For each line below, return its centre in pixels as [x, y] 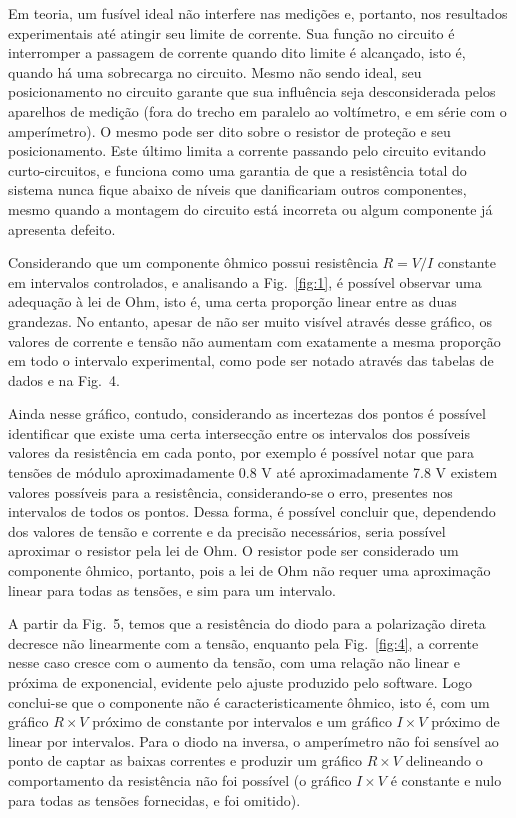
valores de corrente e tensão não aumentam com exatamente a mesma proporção [254, 340]
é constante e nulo [446, 779]
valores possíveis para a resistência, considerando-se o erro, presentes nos [230, 491]
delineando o [444, 760]
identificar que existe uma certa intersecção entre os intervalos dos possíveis [239, 432]
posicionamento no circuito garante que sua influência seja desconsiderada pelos [252, 91]
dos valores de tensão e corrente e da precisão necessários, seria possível [227, 530]
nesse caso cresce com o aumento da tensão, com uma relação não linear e [234, 662]
